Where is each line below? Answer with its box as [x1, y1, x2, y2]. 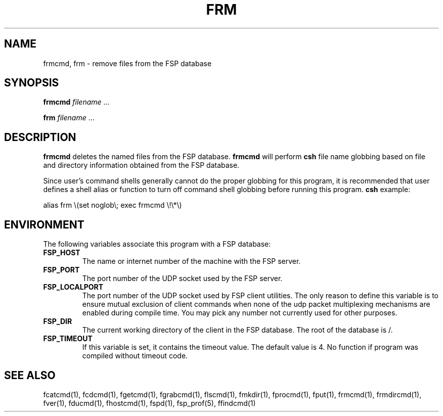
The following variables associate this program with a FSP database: [43, 240, 271, 249]
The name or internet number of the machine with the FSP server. [82, 257, 301, 266]
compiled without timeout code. [82, 351, 188, 360]
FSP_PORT [43, 265, 80, 274]
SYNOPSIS [4, 76, 59, 89]
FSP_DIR [43, 317, 72, 326]
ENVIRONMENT [4, 218, 84, 231]
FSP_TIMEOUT [43, 334, 93, 343]
